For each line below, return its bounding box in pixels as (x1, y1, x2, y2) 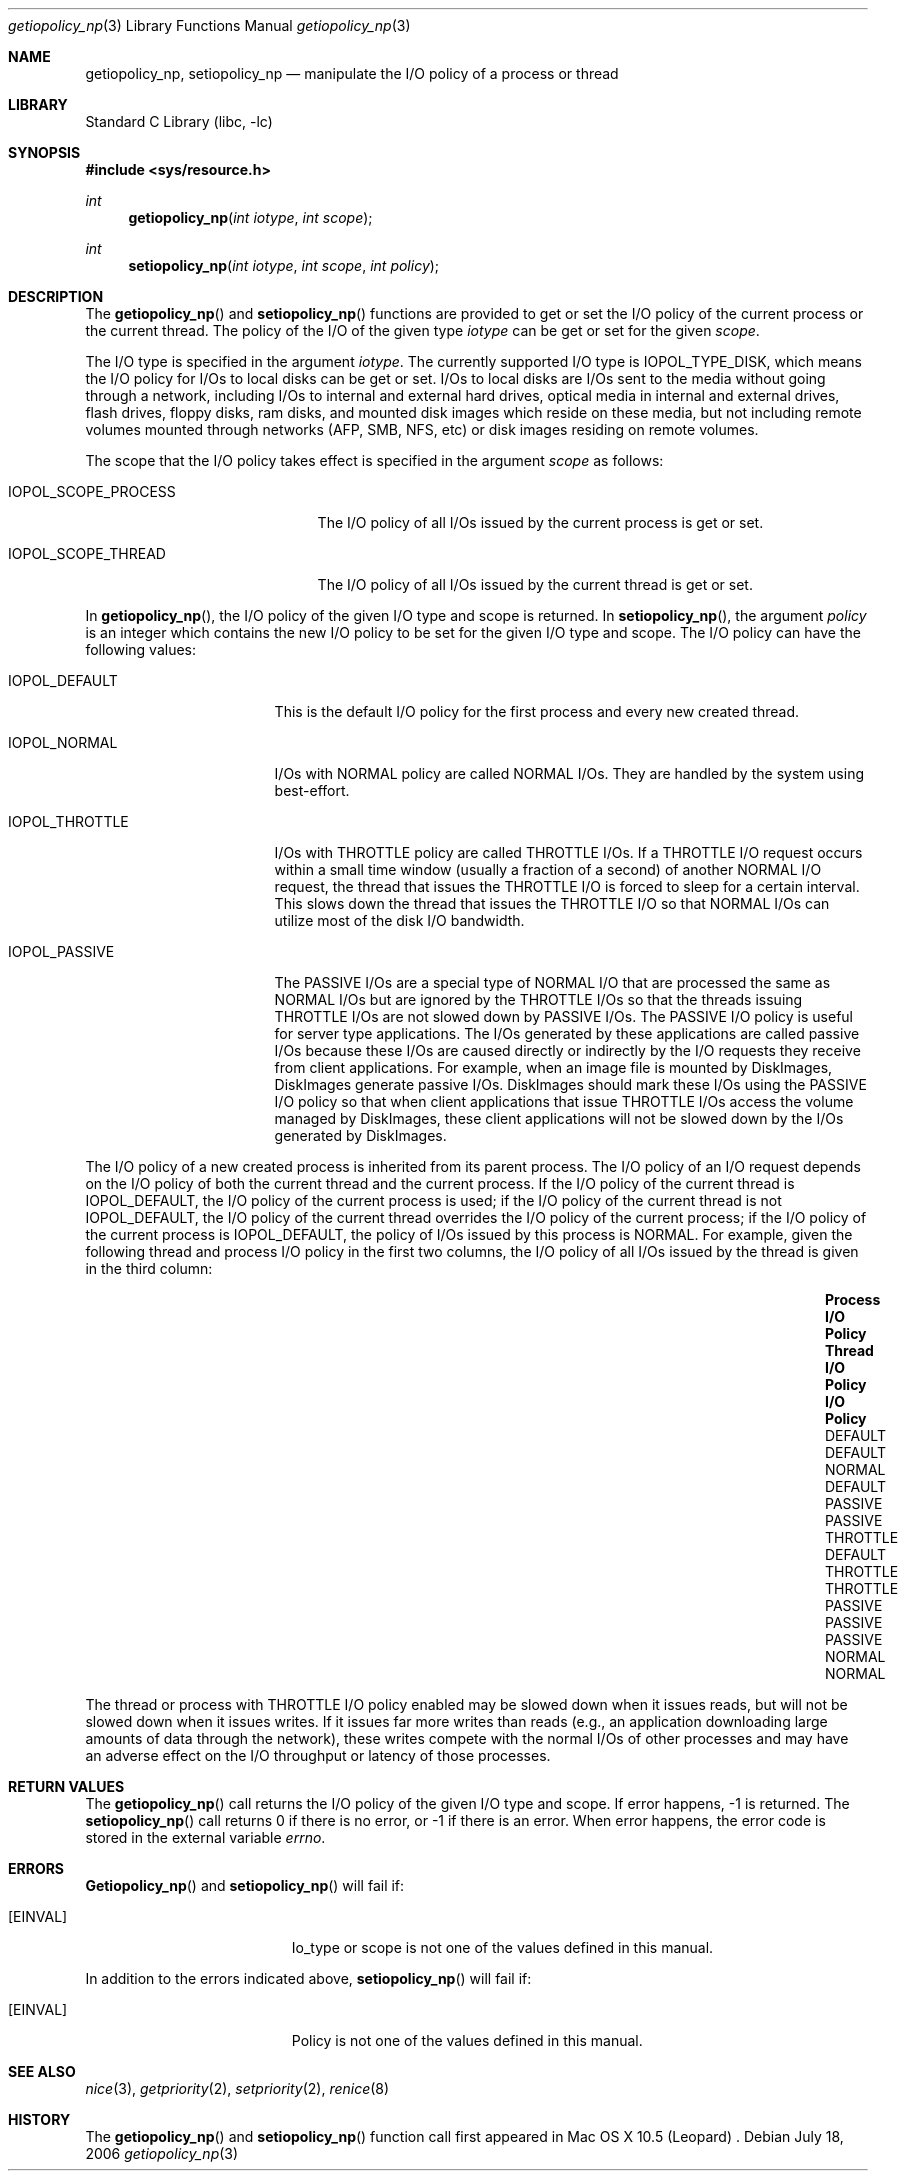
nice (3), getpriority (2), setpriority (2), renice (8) (85, 2080, 390, 2097)
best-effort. (274, 782, 350, 799)
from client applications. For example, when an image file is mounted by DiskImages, (274, 1059, 833, 1076)
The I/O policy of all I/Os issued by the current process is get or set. (317, 514, 764, 531)
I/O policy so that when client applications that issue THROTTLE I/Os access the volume (274, 1093, 854, 1110)
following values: (85, 641, 197, 658)
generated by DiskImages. (274, 1127, 447, 1144)
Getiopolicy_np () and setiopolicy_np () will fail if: (85, 1877, 405, 1894)
